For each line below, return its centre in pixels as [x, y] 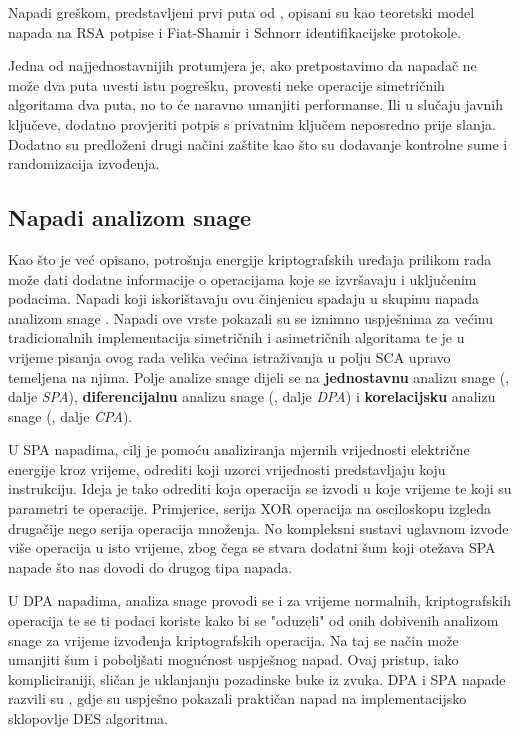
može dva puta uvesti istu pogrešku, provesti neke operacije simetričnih [226, 84]
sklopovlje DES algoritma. [88, 718]
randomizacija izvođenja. [84, 163]
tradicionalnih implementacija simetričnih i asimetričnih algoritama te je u [236, 337]
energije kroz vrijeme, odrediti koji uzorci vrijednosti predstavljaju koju [227, 468]
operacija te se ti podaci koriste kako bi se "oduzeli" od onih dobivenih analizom [253, 620]
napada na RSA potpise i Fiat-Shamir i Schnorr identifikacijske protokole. [235, 31]
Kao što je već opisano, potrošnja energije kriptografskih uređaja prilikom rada [250, 258]
